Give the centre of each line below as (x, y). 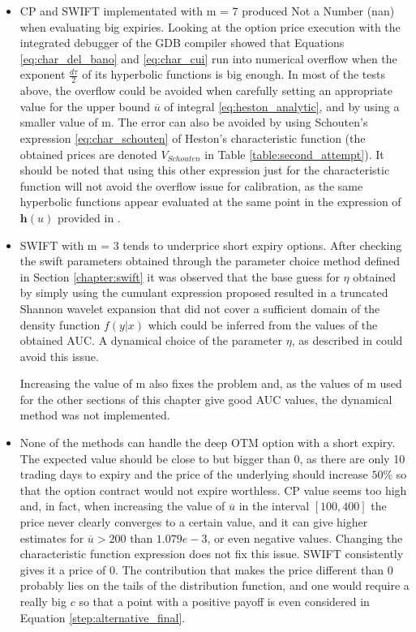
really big (43, 602)
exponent (43, 74)
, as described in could (347, 340)
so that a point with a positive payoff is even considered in (224, 602)
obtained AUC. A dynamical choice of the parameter (151, 340)
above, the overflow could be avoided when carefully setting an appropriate (206, 90)
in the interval (274, 506)
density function (60, 324)
